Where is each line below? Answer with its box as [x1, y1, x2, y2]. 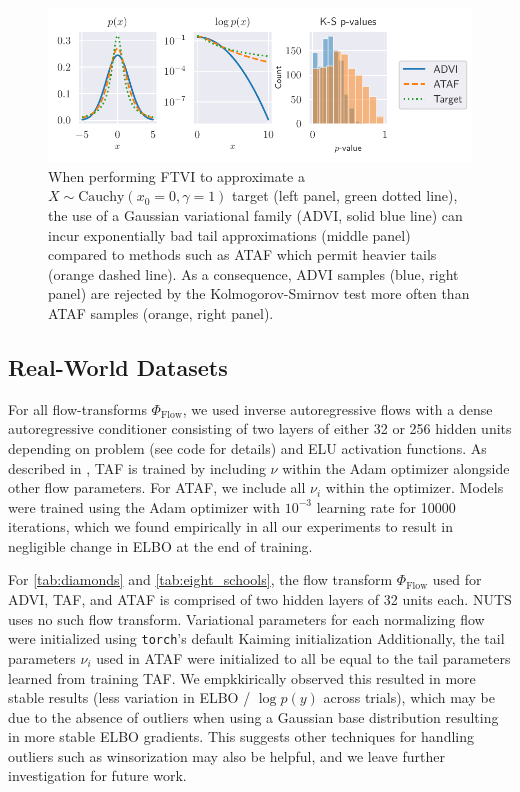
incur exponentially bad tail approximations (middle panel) [48, 224, 411, 245]
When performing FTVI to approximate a [48, 165, 305, 186]
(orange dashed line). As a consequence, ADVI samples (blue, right [48, 263, 459, 284]
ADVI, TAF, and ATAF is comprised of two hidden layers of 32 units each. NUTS [8, 589, 512, 610]
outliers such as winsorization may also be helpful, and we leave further [8, 745, 445, 766]
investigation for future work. [8, 765, 187, 786]
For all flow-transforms [8, 398, 147, 419]
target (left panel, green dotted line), [232, 185, 458, 206]
